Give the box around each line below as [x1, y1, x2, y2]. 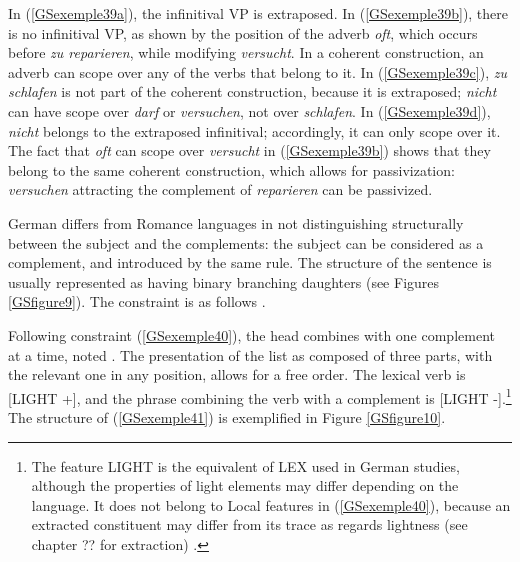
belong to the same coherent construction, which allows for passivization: [8, 159, 455, 180]
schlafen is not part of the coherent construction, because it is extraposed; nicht [8, 81, 497, 102]
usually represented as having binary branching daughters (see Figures [8, 271, 440, 292]
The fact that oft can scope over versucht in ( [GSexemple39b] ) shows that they [8, 140, 491, 161]
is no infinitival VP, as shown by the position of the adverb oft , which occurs [8, 22, 478, 43]
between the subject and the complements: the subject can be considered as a [8, 232, 484, 253]
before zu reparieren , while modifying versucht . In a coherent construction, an [8, 42, 484, 63]
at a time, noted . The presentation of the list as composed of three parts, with [8, 344, 493, 365]
